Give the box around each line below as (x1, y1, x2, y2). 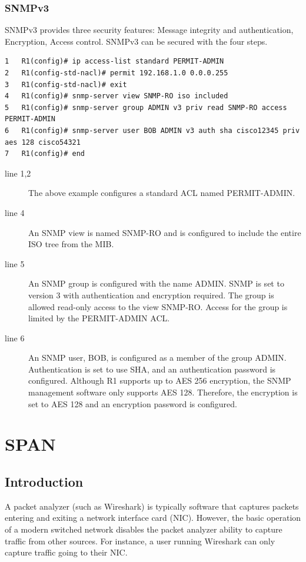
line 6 (5, 331, 25, 344)
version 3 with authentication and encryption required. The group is (28, 288, 274, 301)
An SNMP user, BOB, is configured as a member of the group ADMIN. (28, 351, 287, 364)
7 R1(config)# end (5, 149, 85, 158)
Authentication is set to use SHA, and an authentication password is (28, 363, 276, 375)
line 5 (5, 257, 25, 270)
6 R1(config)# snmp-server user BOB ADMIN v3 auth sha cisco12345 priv (5, 126, 300, 135)
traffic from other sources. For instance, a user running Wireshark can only (5, 534, 275, 547)
